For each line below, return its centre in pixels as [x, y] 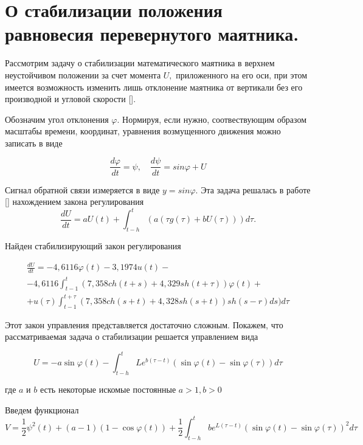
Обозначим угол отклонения [57, 119]
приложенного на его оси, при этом [242, 74]
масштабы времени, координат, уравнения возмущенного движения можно [143, 131]
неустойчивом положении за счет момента [83, 74]
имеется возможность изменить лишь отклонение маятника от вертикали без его [154, 87]
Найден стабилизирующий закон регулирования [93, 246]
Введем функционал [42, 409]
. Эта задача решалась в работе [253, 189]
